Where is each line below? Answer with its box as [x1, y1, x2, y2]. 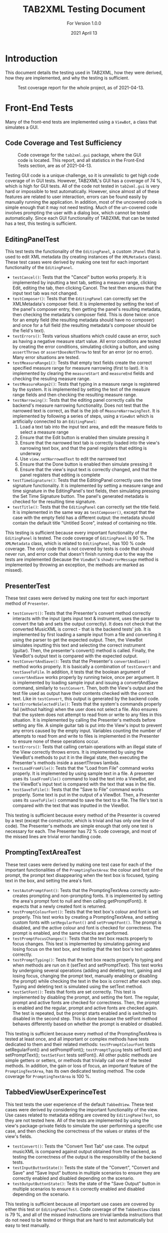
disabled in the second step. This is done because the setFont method [12, 1015, 157, 1021]
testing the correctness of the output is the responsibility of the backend [12, 1154, 162, 1160]
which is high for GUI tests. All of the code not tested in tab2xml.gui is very [5, 183, 160, 189]
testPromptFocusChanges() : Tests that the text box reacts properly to [12, 935, 153, 941]
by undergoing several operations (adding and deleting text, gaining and [12, 967, 161, 974]
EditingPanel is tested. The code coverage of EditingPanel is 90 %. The [5, 535, 154, 541]
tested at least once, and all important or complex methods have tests [5, 1036, 149, 1042]
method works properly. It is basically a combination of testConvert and [12, 664, 161, 670]
